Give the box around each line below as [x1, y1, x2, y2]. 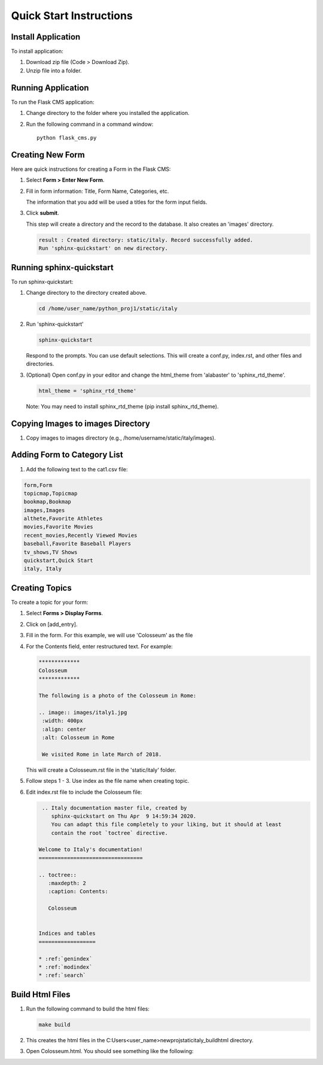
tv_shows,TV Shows [23, 549, 78, 555]
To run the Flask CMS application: [11, 98, 95, 105]
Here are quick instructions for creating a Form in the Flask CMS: [11, 165, 171, 173]
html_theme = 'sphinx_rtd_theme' [38, 387, 137, 394]
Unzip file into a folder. [26, 66, 82, 74]
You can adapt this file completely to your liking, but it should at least [51, 821, 282, 828]
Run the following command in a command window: [26, 120, 154, 128]
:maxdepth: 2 [48, 880, 87, 887]
